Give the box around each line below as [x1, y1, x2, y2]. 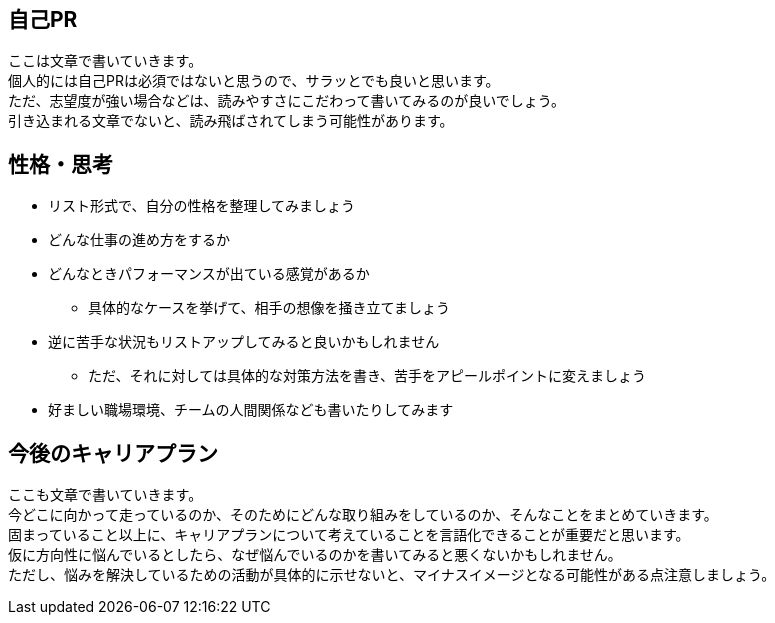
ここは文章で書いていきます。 [8, 52, 203, 70]
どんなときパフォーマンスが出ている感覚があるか [48, 265, 370, 283]
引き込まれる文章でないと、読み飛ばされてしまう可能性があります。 [8, 112, 454, 130]
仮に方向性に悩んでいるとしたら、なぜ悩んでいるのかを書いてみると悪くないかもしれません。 [8, 546, 622, 564]
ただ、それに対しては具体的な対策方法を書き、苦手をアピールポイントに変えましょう [88, 367, 646, 385]
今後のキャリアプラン [8, 440, 218, 466]
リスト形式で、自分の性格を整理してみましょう [48, 197, 356, 215]
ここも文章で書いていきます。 [8, 486, 203, 504]
